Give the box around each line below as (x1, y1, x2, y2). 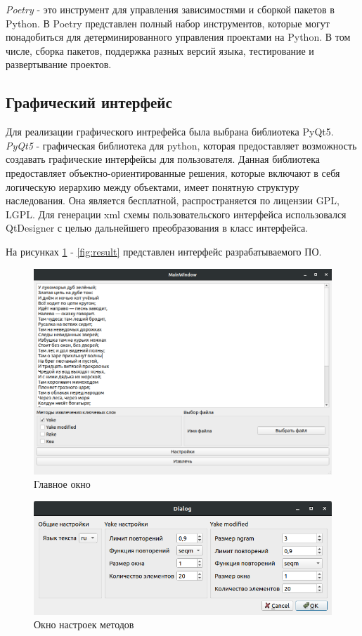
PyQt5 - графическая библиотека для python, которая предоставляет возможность (6, 138, 357, 152)
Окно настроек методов (34, 617, 134, 632)
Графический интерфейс (6, 91, 172, 113)
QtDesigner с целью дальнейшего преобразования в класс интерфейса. (6, 220, 309, 235)
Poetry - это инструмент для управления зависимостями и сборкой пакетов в (6, 2, 335, 16)
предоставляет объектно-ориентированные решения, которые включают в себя (6, 165, 340, 180)
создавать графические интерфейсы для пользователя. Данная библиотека (6, 152, 320, 166)
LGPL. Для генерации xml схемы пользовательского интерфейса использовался (6, 206, 347, 221)
